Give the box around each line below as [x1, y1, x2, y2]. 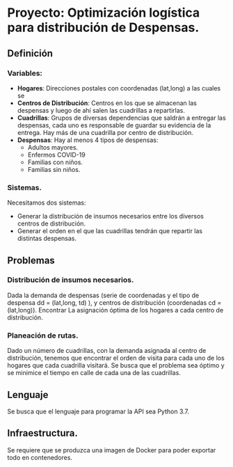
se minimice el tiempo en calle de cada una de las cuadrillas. [7, 369, 181, 377]
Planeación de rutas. [7, 331, 79, 340]
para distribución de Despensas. [7, 19, 200, 35]
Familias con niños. [27, 158, 83, 166]
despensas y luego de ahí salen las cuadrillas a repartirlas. [17, 106, 186, 114]
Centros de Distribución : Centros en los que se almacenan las [17, 99, 197, 107]
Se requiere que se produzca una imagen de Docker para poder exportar [7, 445, 216, 454]
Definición [7, 47, 54, 59]
